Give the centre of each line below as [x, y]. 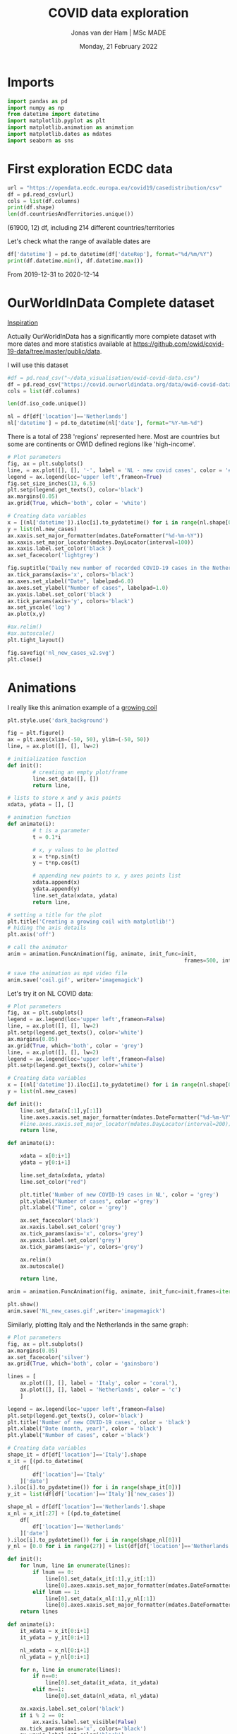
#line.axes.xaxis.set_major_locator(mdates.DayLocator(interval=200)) [126, 1124]
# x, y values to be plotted [75, 850]
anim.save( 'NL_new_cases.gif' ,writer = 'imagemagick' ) [86, 1311]
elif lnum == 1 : [56, 1592]
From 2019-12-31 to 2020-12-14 [53, 274]
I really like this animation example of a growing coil [82, 707]
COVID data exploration [119, 13]
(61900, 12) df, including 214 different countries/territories [91, 228]
